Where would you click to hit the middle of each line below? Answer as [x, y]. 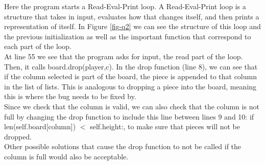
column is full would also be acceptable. [66, 156]
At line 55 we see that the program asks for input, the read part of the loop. [124, 56]
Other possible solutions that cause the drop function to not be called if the [123, 146]
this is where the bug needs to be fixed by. [70, 96]
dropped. [18, 136]
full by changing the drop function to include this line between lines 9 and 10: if [129, 116]
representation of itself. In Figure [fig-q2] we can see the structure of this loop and [132, 26]
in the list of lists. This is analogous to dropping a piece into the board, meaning [130, 86]
